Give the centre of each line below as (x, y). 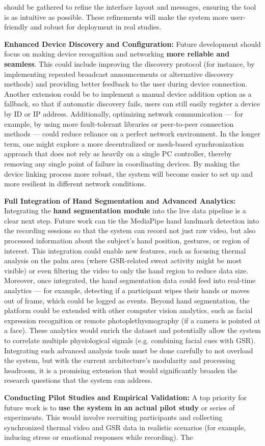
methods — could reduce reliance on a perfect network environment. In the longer (132, 134)
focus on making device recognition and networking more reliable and (117, 54)
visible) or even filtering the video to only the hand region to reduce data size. (126, 270)
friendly (16, 27)
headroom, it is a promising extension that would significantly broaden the (121, 370)
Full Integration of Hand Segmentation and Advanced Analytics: (120, 200)
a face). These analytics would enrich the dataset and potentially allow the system (132, 330)
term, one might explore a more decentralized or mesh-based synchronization (124, 143)
